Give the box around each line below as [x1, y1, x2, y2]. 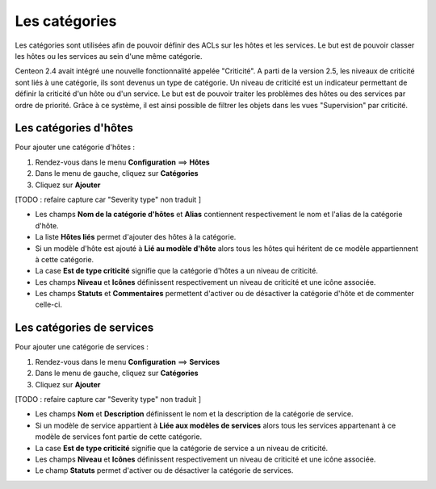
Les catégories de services [15, 321, 154, 335]
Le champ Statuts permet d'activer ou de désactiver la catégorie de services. [35, 466, 294, 475]
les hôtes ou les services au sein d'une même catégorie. [15, 51, 203, 61]
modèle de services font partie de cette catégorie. [35, 432, 202, 441]
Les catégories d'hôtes [15, 121, 133, 135]
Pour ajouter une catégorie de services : [15, 342, 149, 352]
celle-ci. [35, 299, 62, 310]
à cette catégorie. [35, 254, 94, 264]
